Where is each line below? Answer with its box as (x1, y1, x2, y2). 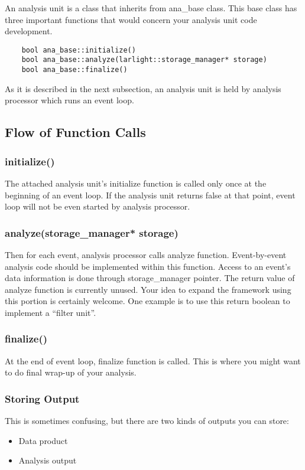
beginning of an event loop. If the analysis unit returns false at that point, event (5, 188, 296, 201)
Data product (18, 434, 68, 446)
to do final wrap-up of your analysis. (5, 366, 137, 378)
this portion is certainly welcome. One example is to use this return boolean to (5, 295, 290, 307)
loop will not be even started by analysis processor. (5, 200, 190, 213)
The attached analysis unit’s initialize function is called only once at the (5, 177, 267, 189)
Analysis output (18, 454, 77, 466)
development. (5, 25, 53, 37)
